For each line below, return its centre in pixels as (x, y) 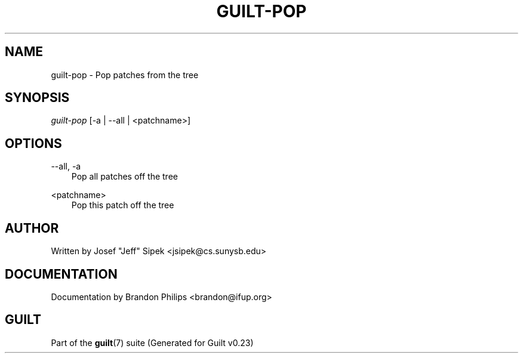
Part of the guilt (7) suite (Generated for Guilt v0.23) (152, 342)
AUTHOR (32, 228)
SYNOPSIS (37, 98)
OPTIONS (33, 143)
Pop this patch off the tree (123, 205)
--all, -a (66, 166)
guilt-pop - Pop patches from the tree (125, 75)
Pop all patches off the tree (124, 177)
